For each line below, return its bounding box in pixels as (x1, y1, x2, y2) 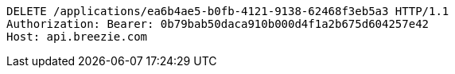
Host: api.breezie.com (6, 30, 148, 43)
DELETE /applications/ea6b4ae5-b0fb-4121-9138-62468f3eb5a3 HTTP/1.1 (6, 5, 449, 18)
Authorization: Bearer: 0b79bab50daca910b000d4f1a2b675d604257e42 (6, 18, 430, 30)
